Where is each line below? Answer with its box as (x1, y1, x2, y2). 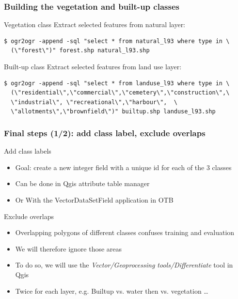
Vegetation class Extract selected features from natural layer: (4, 19, 186, 30)
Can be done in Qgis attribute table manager (15, 178, 150, 189)
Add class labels (4, 146, 51, 156)
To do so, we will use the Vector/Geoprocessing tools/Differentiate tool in (15, 260, 233, 270)
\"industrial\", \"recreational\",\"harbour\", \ (11, 98, 177, 106)
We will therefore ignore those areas (15, 243, 122, 253)
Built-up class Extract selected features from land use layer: (4, 62, 182, 71)
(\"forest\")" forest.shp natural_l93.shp (11, 47, 150, 54)
